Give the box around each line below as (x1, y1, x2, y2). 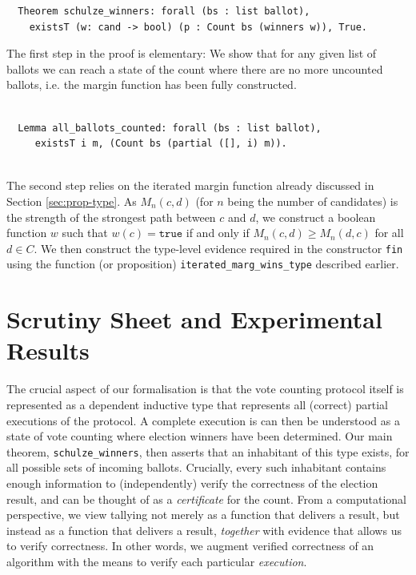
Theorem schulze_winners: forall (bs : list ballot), (18, 6, 310, 17)
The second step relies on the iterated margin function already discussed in (6, 177, 374, 194)
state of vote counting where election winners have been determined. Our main (6, 428, 393, 444)
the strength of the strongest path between (6, 208, 216, 225)
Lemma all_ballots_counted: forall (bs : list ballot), (18, 122, 322, 134)
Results (6, 334, 90, 367)
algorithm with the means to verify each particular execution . (6, 553, 307, 569)
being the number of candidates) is (227, 192, 398, 209)
